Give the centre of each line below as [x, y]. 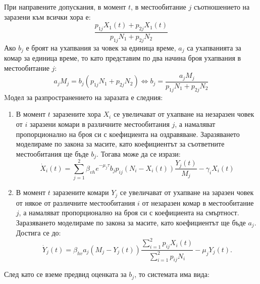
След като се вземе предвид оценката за [65, 274]
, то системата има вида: [172, 274]
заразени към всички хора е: [47, 16]
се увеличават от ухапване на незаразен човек [184, 114]
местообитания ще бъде [52, 153]
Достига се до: [38, 233]
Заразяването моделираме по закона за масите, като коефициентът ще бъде [131, 222]
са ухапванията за [214, 47]
